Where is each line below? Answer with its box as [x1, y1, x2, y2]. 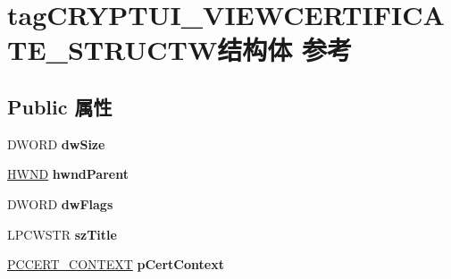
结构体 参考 [217, 31, 352, 68]
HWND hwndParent [7, 165, 129, 183]
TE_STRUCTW [7, 31, 218, 68]
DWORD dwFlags [7, 194, 113, 213]
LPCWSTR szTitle [7, 224, 117, 243]
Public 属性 [7, 92, 113, 120]
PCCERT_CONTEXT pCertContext [7, 255, 224, 274]
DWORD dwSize [7, 134, 105, 153]
